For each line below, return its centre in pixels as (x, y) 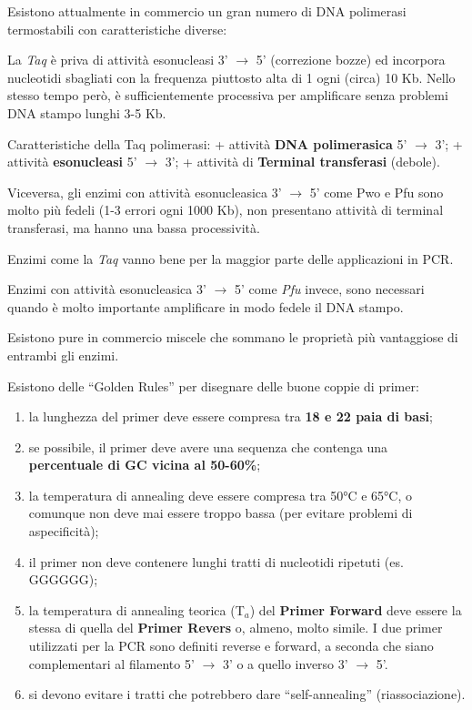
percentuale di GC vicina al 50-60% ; (145, 465)
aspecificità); (64, 531)
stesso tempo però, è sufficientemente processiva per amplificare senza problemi (228, 95)
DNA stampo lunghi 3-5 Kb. (87, 112)
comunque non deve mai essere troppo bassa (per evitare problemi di (221, 513)
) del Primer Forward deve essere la (356, 609)
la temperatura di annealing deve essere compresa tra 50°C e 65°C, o (220, 495)
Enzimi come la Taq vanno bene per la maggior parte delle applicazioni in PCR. (231, 258)
